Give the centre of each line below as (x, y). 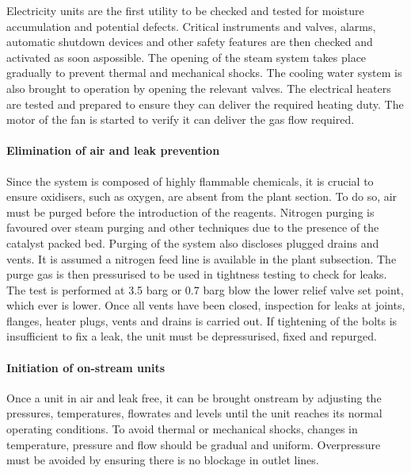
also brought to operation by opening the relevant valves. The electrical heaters (199, 88)
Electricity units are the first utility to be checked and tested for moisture (185, 10)
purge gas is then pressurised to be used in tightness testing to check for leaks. (197, 274)
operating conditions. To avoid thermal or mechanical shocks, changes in (182, 429)
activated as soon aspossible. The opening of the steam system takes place (186, 57)
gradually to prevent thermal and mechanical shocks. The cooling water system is (204, 73)
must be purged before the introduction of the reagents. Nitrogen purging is (190, 212)
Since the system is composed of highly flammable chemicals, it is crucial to (190, 181)
